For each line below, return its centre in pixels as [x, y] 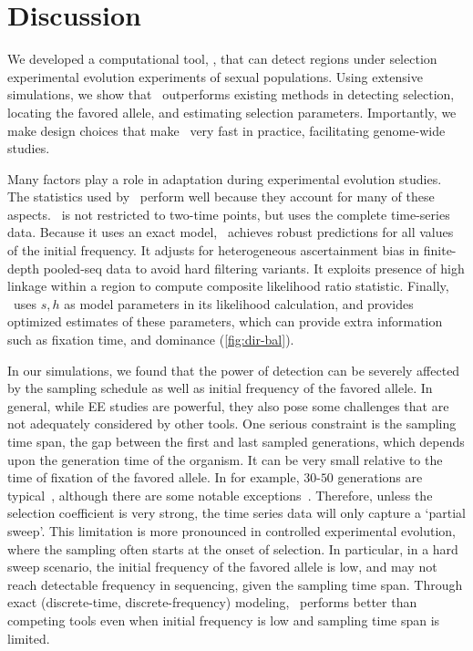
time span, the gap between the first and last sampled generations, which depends [236, 441]
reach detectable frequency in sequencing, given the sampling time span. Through [235, 584]
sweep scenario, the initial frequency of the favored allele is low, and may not [222, 567]
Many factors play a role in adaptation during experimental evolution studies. [225, 178]
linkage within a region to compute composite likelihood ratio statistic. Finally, [228, 286]
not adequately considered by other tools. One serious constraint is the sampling [232, 424]
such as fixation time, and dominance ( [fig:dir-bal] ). [151, 340]
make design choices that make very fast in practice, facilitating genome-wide [226, 130]
